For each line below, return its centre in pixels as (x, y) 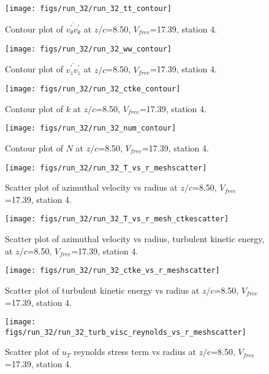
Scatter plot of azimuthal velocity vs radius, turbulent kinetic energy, (135, 239)
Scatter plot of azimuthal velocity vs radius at (91, 187)
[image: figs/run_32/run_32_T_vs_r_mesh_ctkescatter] (117, 219)
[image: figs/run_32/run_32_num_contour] (91, 128)
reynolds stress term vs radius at (135, 352)
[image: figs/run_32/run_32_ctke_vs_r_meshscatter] (112, 271)
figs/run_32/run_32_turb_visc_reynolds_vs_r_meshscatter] (126, 332)
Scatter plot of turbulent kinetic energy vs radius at (102, 290)
